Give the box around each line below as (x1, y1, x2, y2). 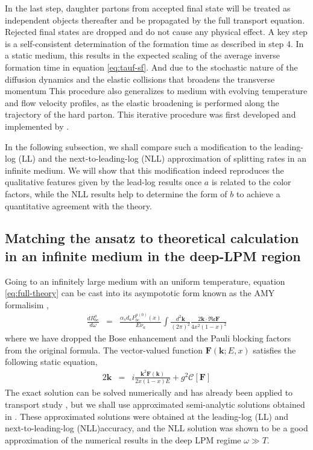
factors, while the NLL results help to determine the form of (5, 187, 227, 200)
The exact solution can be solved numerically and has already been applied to (5, 386, 293, 399)
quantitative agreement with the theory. (5, 199, 152, 212)
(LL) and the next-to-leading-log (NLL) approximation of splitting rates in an (18, 152, 306, 165)
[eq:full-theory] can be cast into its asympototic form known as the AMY (5, 287, 275, 299)
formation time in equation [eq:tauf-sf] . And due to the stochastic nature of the (5, 60, 298, 73)
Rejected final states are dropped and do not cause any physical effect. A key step (5, 25, 308, 38)
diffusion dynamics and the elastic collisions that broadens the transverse (5, 72, 275, 85)
